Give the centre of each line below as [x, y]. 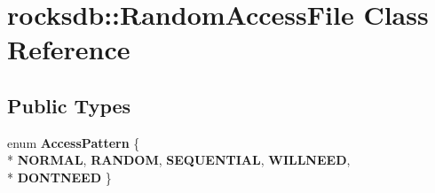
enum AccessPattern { [74, 142]
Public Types [69, 105]
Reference [69, 49]
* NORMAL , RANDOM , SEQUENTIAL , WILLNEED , [179, 160]
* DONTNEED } [59, 177]
